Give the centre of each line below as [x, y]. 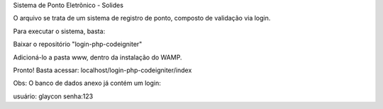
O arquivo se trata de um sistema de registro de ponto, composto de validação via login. [142, 18]
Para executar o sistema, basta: [59, 31]
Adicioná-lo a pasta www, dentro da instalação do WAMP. [98, 57]
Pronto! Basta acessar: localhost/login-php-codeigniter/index [102, 70]
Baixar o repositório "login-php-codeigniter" [78, 44]
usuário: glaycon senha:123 [53, 96]
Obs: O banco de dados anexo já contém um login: [87, 83]
